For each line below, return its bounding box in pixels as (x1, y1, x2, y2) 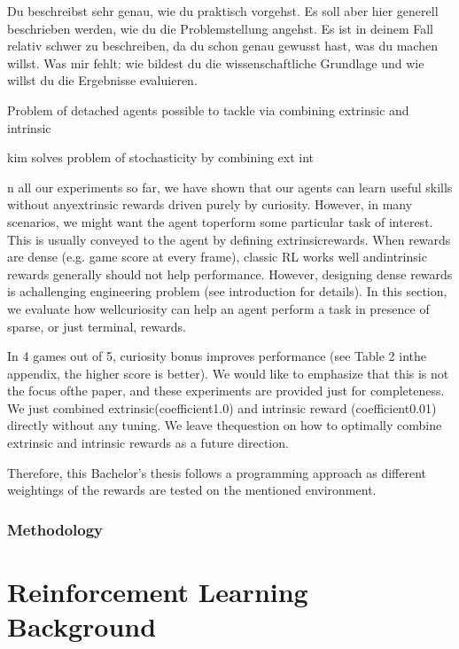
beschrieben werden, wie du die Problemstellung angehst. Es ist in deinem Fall (7, 19, 433, 37)
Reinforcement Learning (7, 573, 308, 609)
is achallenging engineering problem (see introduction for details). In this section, (7, 282, 447, 301)
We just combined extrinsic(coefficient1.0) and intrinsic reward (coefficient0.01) (7, 398, 437, 417)
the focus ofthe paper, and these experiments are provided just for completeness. (7, 381, 445, 400)
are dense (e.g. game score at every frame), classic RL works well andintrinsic (7, 247, 427, 266)
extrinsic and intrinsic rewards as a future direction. (7, 434, 289, 452)
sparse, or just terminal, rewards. (7, 317, 186, 335)
